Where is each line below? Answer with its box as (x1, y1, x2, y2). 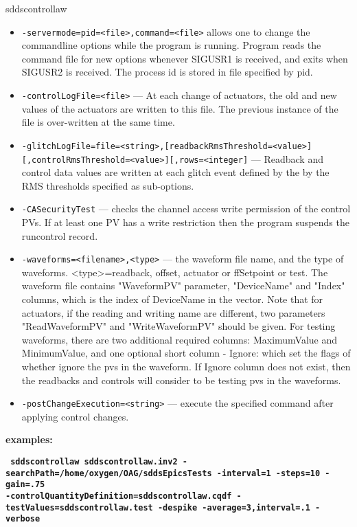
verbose (5, 514, 41, 524)
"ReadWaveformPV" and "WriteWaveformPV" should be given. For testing (21, 319, 336, 333)
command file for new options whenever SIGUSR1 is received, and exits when (21, 51, 348, 65)
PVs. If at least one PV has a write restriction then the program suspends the (21, 215, 349, 229)
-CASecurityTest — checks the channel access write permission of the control (21, 201, 351, 216)
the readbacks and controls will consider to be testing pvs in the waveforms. (21, 372, 341, 387)
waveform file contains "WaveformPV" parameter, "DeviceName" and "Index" (21, 278, 345, 293)
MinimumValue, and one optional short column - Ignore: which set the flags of (21, 346, 351, 360)
